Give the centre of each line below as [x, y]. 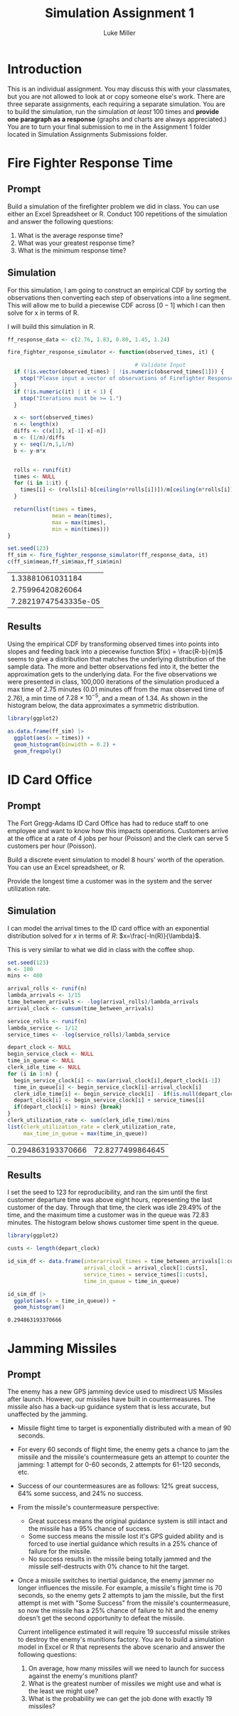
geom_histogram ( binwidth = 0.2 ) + [65, 745]
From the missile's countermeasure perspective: [89, 1507]
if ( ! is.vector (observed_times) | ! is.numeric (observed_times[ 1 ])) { [119, 372]
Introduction [45, 69]
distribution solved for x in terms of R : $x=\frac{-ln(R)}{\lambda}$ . [104, 936]
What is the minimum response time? [72, 250]
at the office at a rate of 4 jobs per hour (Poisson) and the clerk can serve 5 [118, 838]
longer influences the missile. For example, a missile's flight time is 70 [120, 1588]
